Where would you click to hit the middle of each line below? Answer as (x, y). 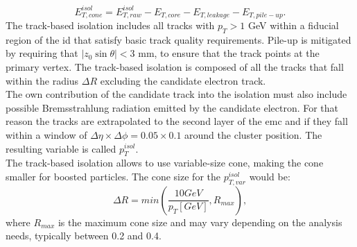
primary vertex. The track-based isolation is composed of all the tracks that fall (175, 66)
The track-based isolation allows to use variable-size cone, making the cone (165, 163)
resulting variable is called (61, 148)
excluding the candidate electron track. (183, 80)
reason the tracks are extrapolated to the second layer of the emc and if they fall (177, 121)
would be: (270, 176)
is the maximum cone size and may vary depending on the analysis (200, 222)
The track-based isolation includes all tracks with (110, 25)
